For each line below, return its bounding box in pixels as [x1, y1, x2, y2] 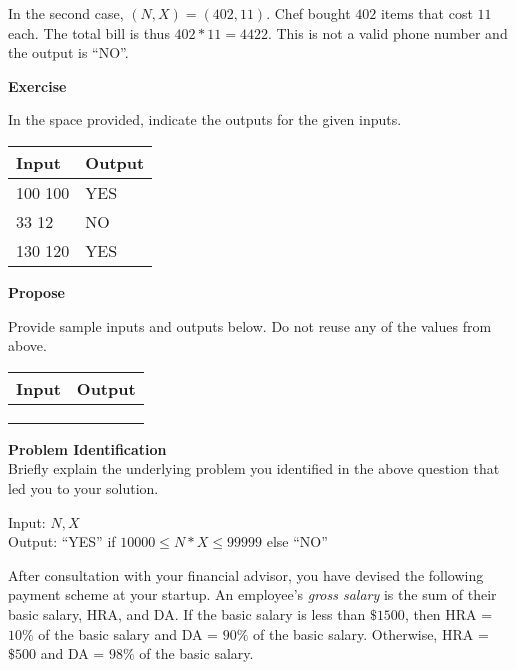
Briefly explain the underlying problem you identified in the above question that [8, 458, 500, 479]
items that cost [380, 3, 473, 23]
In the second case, [8, 3, 124, 23]
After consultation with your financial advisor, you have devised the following [8, 564, 484, 585]
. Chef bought [266, 3, 351, 23]
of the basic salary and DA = [38, 623, 218, 644]
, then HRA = [404, 603, 493, 624]
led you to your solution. [8, 477, 159, 498]
